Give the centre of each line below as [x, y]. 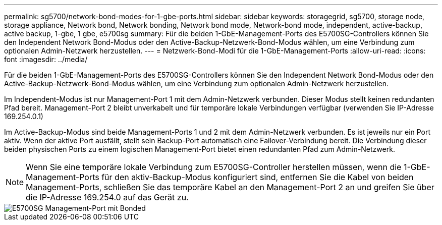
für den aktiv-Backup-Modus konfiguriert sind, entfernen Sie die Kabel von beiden [258, 177]
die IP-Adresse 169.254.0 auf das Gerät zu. [107, 197]
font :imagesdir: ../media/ [46, 59]
